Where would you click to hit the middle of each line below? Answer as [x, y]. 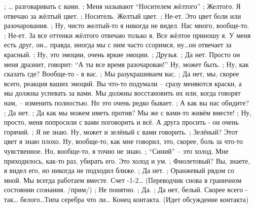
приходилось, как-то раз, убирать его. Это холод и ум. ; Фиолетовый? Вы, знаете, [127, 160]
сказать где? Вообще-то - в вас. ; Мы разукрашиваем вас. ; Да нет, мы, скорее [122, 74]
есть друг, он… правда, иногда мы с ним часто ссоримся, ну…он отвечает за [118, 45]
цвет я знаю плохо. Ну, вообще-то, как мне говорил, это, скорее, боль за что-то [124, 141]
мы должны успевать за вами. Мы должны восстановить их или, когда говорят [122, 93]
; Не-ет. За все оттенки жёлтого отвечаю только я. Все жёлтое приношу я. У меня [127, 35]
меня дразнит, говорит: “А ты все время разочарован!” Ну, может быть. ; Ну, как [127, 64]
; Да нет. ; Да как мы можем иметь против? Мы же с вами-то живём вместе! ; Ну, [128, 112]
